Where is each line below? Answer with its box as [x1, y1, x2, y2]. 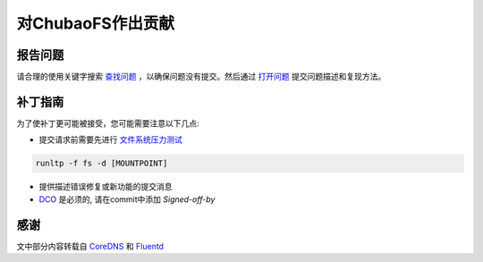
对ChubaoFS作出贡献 [16, 13, 174, 33]
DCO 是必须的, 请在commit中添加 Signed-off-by [38, 193, 216, 205]
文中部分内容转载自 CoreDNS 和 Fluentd [16, 241, 165, 251]
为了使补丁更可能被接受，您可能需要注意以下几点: [16, 117, 200, 129]
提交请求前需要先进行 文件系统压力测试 [38, 134, 182, 145]
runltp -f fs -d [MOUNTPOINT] [35, 158, 168, 169]
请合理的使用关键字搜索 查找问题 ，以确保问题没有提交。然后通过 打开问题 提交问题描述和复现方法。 [16, 72, 386, 82]
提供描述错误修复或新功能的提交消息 [38, 182, 173, 192]
